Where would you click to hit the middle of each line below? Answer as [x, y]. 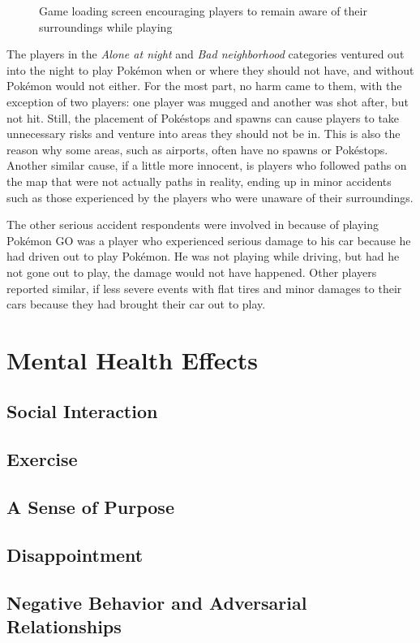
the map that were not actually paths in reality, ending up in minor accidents [199, 181]
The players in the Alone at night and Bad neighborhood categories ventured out [206, 54]
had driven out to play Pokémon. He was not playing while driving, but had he [203, 256]
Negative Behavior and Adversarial [157, 602]
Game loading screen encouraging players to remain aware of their [203, 11]
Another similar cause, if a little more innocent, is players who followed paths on [207, 165]
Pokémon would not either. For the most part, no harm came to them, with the [204, 86]
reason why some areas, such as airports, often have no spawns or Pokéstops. [197, 149]
